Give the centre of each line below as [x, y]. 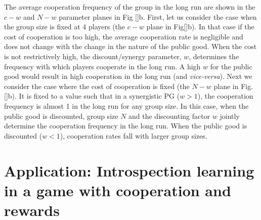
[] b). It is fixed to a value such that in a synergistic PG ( [92, 96]
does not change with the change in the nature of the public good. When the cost [130, 46]
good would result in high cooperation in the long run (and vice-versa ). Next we [128, 76]
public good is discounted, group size [61, 116]
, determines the [214, 56]
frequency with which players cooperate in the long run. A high [102, 66]
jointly [230, 116]
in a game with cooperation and [118, 190]
